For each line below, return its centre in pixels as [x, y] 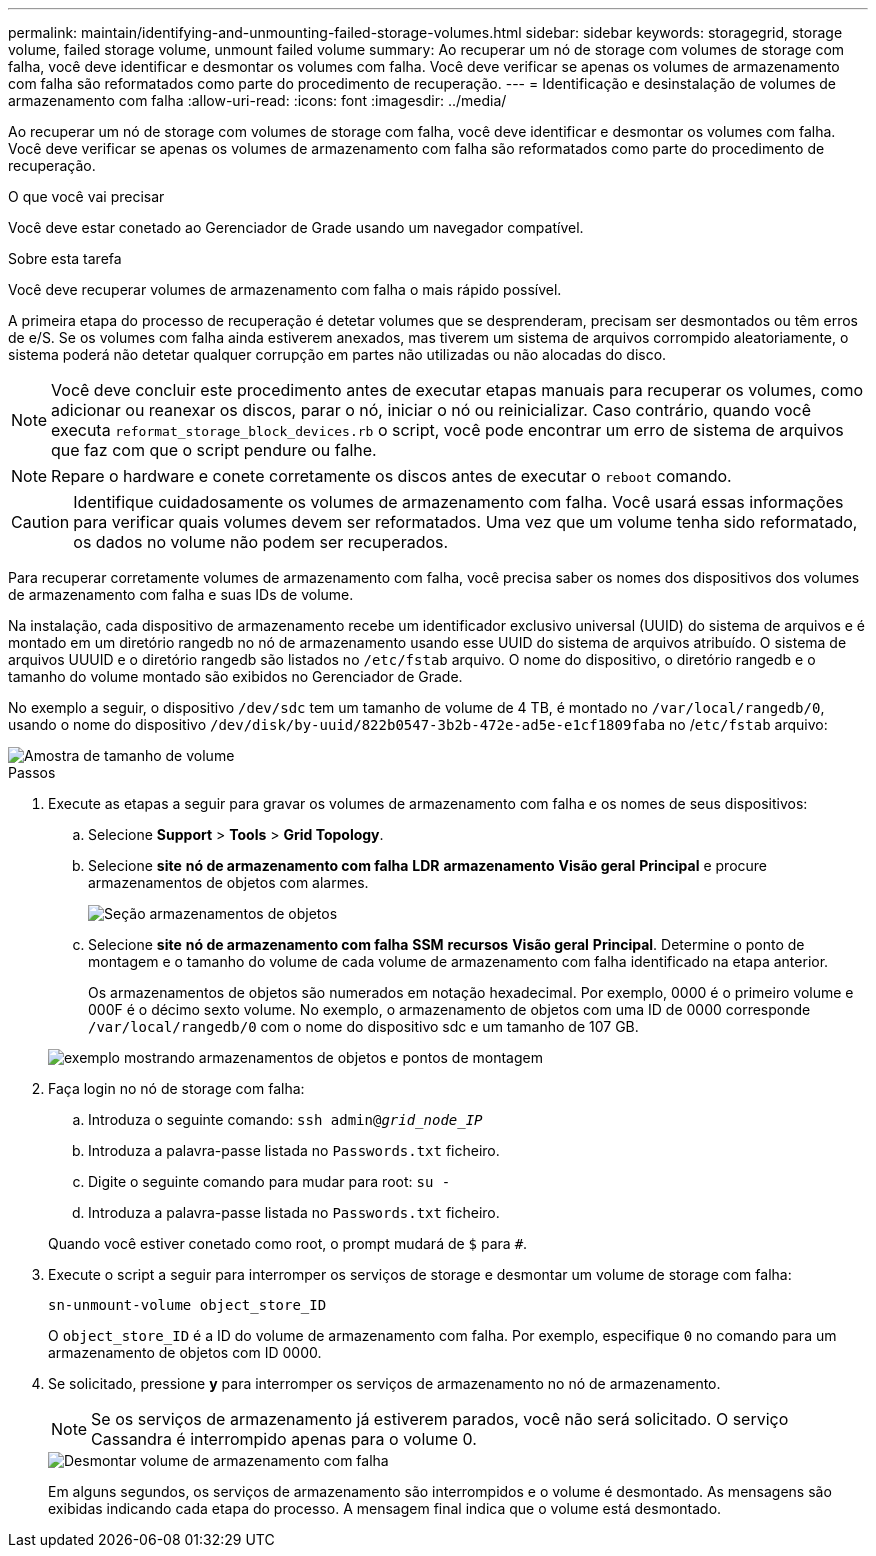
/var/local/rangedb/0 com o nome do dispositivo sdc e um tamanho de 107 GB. [363, 1026]
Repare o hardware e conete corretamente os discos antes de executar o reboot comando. [391, 476]
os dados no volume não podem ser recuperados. [261, 542]
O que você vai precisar [86, 196]
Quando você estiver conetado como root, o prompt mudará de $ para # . [288, 1243]
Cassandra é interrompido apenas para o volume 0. [284, 1439]
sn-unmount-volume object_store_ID [187, 1305]
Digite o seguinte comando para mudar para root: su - [269, 1181]
